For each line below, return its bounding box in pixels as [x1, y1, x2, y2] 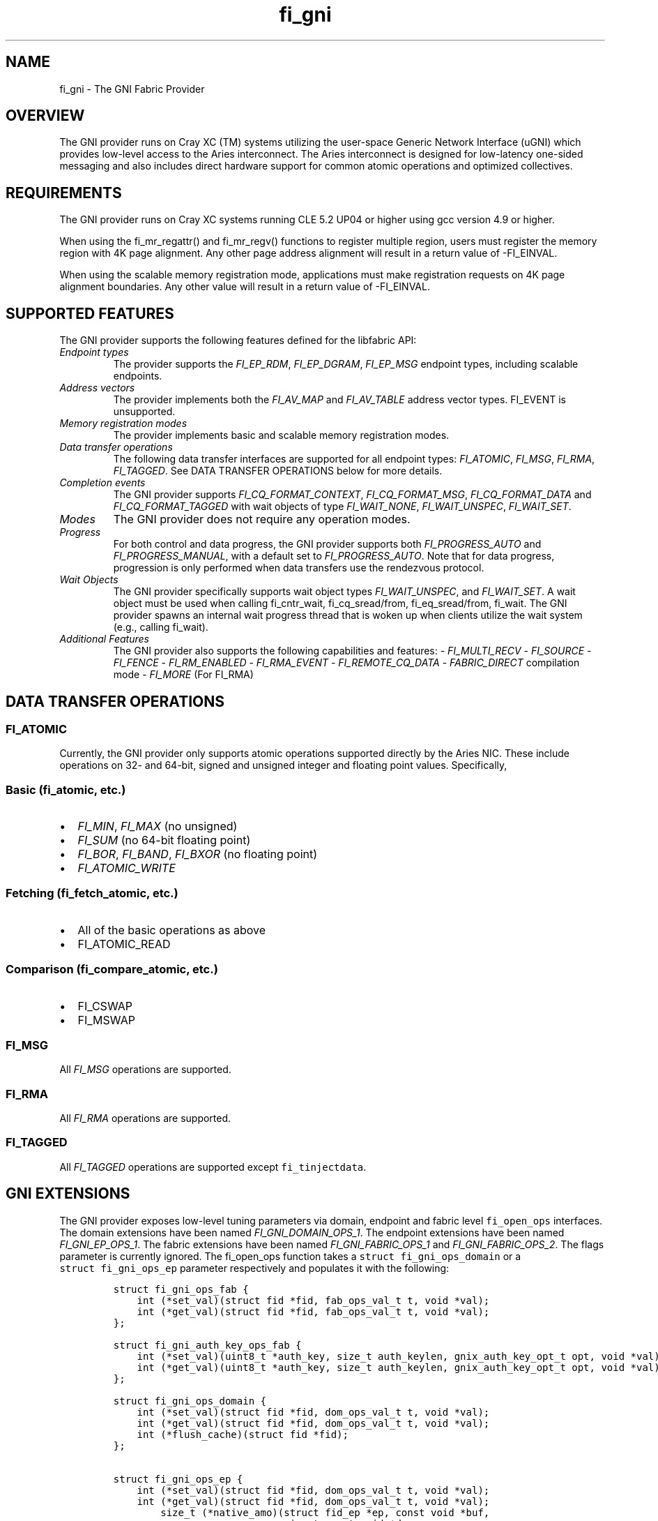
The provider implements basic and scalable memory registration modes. [113, 429, 450, 442]
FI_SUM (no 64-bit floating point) [77, 833, 251, 848]
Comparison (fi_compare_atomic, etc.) [6, 962, 218, 977]
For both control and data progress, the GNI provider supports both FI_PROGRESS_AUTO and [113, 538, 542, 550]
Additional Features [59, 633, 149, 645]
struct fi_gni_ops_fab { [113, 1283, 249, 1295]
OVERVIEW [6, 107, 85, 125]
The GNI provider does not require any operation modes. [113, 512, 411, 527]
